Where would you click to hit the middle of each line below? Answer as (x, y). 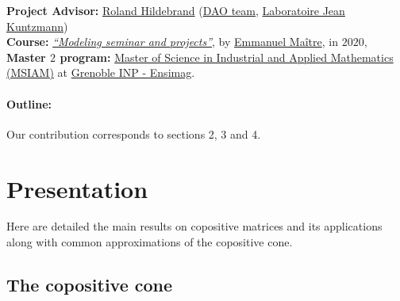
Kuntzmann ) (37, 26)
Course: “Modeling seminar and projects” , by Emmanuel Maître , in (172, 42)
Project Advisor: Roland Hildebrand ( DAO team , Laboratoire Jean (176, 10)
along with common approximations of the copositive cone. (150, 242)
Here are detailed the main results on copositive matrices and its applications (194, 226)
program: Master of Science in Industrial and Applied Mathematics (227, 57)
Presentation (77, 188)
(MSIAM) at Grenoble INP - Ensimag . (101, 72)
